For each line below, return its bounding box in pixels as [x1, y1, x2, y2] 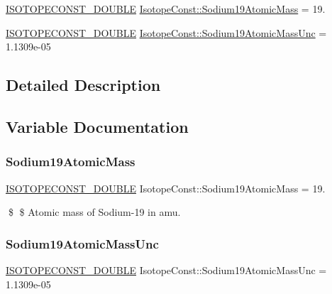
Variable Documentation [6, 115, 189, 137]
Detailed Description [6, 74, 161, 96]
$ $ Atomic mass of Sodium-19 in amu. [8, 205, 181, 219]
